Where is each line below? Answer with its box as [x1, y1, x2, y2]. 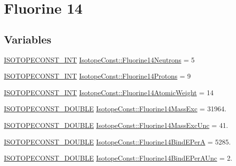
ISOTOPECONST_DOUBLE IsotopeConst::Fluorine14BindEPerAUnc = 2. [4, 153, 233, 163]
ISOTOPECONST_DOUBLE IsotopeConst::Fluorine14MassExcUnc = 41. [4, 120, 228, 130]
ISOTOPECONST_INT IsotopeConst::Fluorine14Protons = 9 [4, 71, 191, 81]
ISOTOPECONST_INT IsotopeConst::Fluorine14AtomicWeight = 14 [4, 87, 214, 97]
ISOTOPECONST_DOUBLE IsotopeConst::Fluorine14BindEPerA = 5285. [4, 136, 231, 146]
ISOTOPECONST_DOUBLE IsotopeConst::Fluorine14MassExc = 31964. [4, 104, 227, 114]
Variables [4, 31, 52, 46]
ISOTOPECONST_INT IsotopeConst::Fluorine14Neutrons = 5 [4, 54, 195, 64]
